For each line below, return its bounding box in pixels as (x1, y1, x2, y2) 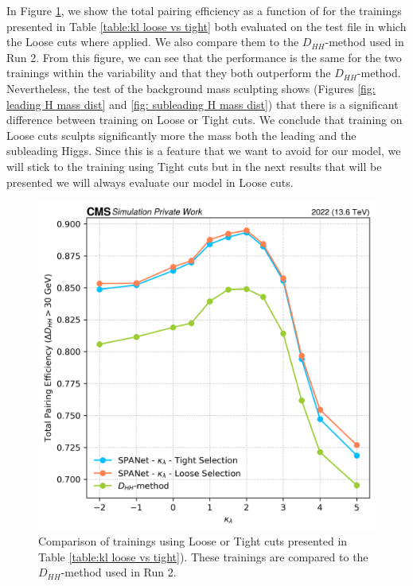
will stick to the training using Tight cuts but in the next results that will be (6, 157, 382, 174)
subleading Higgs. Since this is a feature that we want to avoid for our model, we (6, 142, 401, 159)
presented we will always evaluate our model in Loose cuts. (6, 173, 294, 190)
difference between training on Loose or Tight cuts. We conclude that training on (6, 111, 403, 128)
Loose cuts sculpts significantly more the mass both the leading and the (6, 126, 357, 143)
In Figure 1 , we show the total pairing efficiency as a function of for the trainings (6, 2, 402, 18)
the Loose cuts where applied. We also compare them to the (6, 33, 299, 50)
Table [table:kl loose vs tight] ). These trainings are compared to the (38, 548, 368, 565)
